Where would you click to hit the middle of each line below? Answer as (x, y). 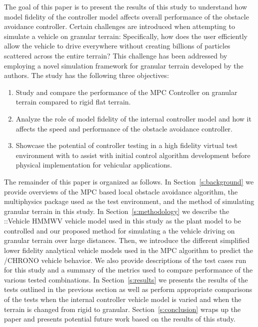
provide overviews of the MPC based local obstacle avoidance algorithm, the (121, 191)
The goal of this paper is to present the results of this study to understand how (126, 6)
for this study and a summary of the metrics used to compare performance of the (128, 270)
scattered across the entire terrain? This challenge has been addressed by (116, 55)
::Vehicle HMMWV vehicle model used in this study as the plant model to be (122, 221)
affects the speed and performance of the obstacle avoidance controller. (124, 128)
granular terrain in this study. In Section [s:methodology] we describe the (117, 211)
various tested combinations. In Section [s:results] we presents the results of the (126, 279)
